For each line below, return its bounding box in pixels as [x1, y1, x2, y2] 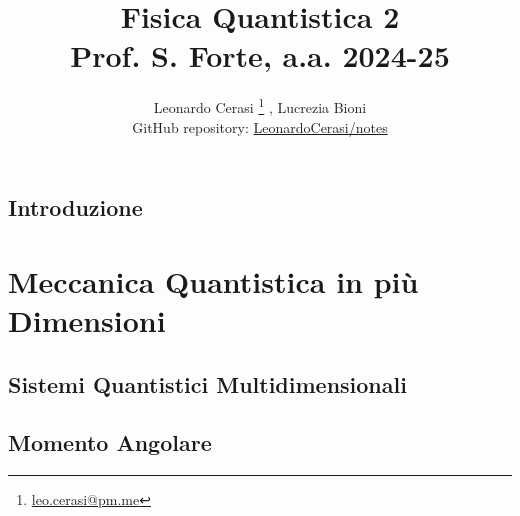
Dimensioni [8, 299, 166, 340]
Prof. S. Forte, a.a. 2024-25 [70, 35, 450, 76]
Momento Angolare [8, 427, 212, 458]
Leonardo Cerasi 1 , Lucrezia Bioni [153, 94, 367, 117]
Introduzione [8, 192, 143, 223]
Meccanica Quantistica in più [8, 260, 419, 301]
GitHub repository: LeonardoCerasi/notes [132, 116, 388, 137]
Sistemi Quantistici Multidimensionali [8, 368, 407, 399]
